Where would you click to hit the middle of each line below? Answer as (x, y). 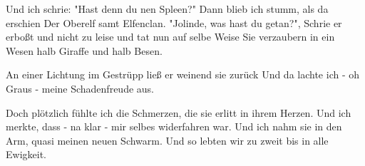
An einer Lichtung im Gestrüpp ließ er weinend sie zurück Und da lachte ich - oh (183, 74)
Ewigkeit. (26, 154)
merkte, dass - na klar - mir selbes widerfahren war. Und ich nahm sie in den (174, 126)
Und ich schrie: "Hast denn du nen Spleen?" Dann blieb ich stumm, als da (167, 9)
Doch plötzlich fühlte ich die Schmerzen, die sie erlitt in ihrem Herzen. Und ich (179, 112)
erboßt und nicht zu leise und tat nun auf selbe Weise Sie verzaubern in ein (170, 37)
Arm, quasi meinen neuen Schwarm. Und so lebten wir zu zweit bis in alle (167, 140)
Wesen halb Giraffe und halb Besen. (84, 50)
